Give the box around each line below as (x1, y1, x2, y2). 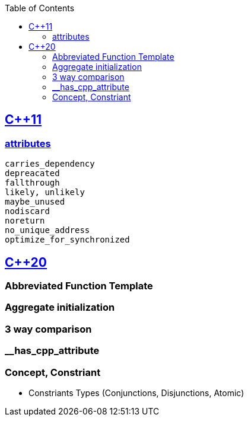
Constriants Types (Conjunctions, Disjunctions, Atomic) (28, 387, 244, 398)
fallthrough (5, 178, 60, 188)
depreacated (5, 168, 60, 178)
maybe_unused (5, 197, 65, 207)
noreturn (5, 216, 45, 226)
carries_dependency (5, 159, 95, 169)
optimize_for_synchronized (5, 235, 130, 245)
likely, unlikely (5, 187, 85, 197)
